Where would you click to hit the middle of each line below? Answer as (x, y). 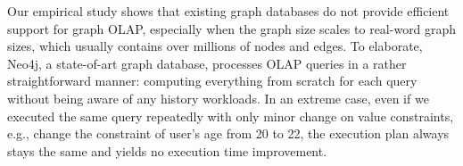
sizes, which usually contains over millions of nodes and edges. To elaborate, (215, 46)
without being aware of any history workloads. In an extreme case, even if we (218, 98)
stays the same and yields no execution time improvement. (167, 150)
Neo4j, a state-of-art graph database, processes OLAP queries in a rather (207, 63)
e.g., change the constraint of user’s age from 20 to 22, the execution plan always (228, 133)
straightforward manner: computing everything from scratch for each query (212, 81)
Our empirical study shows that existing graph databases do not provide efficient (228, 11)
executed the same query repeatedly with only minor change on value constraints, (231, 116)
